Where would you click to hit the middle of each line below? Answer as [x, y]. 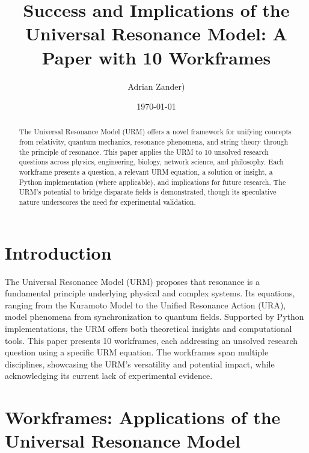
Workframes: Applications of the [143, 417]
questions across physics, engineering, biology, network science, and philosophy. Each [151, 162]
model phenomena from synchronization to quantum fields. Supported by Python [154, 317]
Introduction [58, 252]
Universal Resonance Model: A [156, 33]
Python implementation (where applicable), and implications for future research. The [152, 182]
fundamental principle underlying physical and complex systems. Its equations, [150, 293]
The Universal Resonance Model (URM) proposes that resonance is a [133, 281]
